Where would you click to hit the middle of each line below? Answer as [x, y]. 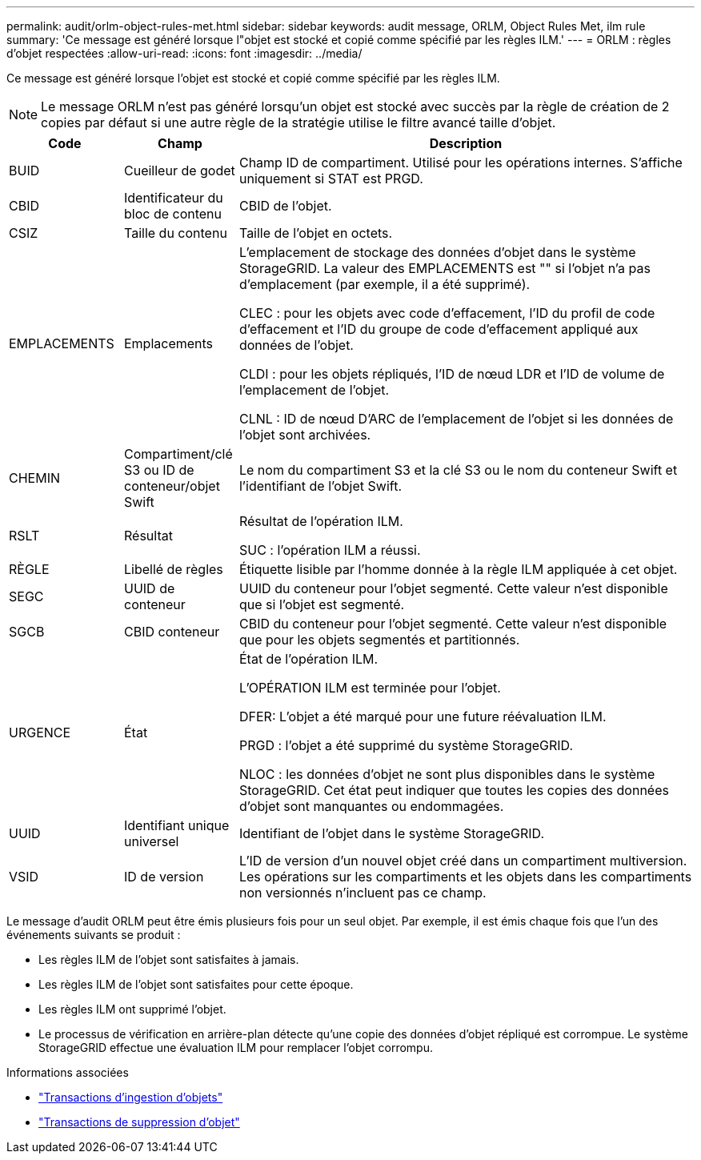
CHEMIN [34, 478]
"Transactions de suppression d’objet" [139, 1122]
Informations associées [68, 1072]
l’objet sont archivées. [305, 435]
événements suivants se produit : [94, 935]
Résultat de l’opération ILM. [321, 521]
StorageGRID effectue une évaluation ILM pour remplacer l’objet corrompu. [236, 1048]
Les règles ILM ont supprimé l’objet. [132, 1009]
